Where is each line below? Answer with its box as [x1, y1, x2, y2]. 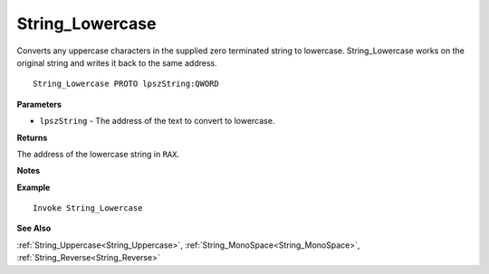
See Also [16, 222, 52, 234]
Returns [16, 132, 48, 143]
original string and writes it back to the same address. [16, 57, 217, 68]
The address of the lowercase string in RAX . [16, 148, 180, 159]
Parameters [16, 99, 62, 109]
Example [16, 182, 51, 193]
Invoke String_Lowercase [33, 203, 143, 213]
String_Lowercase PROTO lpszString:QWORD [33, 79, 219, 90]
